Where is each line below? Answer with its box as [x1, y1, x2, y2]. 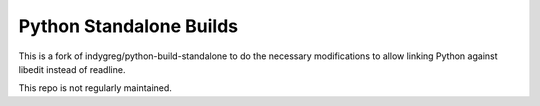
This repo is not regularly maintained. [18, 82, 172, 94]
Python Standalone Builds [18, 15, 239, 37]
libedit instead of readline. [18, 63, 126, 75]
